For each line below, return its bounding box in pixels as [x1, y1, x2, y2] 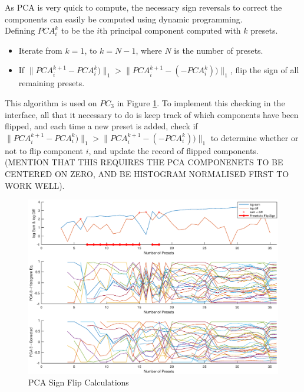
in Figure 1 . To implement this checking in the [117, 96, 285, 109]
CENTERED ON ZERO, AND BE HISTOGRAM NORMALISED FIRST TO [5, 167, 289, 179]
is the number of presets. [174, 44, 263, 56]
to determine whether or [210, 131, 299, 143]
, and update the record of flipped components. [88, 144, 259, 156]
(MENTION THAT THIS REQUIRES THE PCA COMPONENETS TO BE [5, 156, 283, 168]
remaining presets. [18, 77, 85, 89]
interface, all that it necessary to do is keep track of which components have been [5, 108, 299, 120]
